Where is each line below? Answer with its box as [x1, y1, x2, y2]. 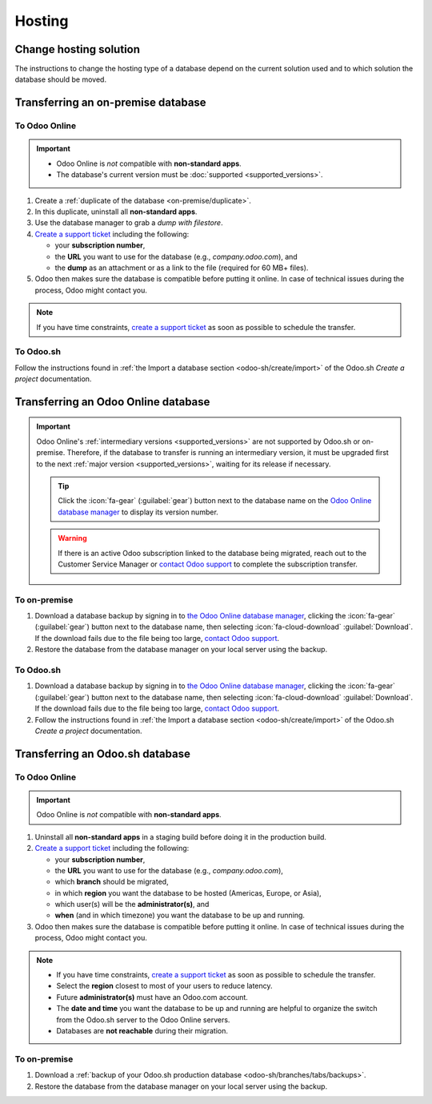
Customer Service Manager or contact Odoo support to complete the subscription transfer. [58, 559, 358, 569]
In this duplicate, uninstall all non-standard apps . [34, 207, 198, 216]
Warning [58, 534, 87, 543]
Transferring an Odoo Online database [14, 395, 210, 409]
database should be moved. [14, 75, 107, 84]
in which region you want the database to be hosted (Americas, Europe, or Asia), [54, 888, 322, 897]
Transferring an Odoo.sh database [14, 747, 191, 760]
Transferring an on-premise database [14, 96, 207, 110]
